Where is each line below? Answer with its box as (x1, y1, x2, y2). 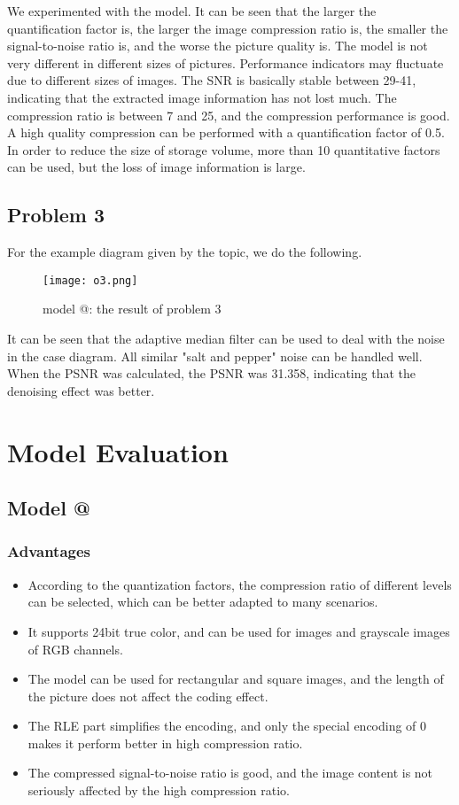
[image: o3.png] (43, 274, 138, 287)
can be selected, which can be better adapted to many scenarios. (27, 592, 378, 611)
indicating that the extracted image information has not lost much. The (7, 88, 397, 106)
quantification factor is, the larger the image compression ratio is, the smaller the (7, 19, 448, 37)
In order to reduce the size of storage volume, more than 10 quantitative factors (7, 140, 440, 159)
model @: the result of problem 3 (43, 299, 222, 318)
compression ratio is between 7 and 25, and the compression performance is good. (7, 105, 450, 124)
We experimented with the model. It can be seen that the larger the (7, 2, 377, 19)
